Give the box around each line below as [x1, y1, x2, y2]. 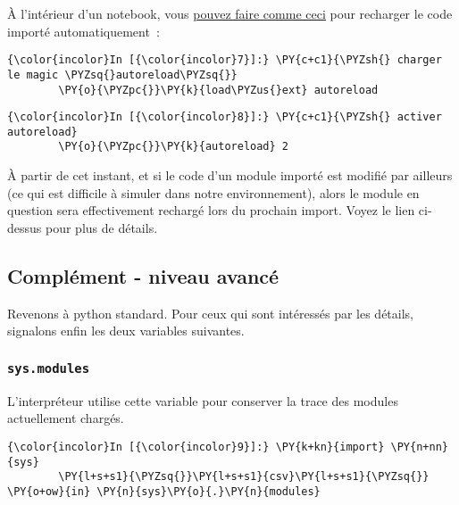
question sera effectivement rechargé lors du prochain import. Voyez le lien [7, 201, 415, 219]
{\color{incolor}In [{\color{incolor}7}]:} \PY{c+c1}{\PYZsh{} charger [7, 54, 442, 67]
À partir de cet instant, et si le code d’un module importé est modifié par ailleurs [7, 166, 453, 185]
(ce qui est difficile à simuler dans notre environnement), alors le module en [7, 183, 420, 202]
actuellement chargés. [7, 409, 124, 427]
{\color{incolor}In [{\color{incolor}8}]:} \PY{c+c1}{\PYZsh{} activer [7, 111, 442, 124]
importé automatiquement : [7, 21, 160, 40]
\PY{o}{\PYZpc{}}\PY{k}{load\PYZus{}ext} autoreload [58, 83, 379, 96]
